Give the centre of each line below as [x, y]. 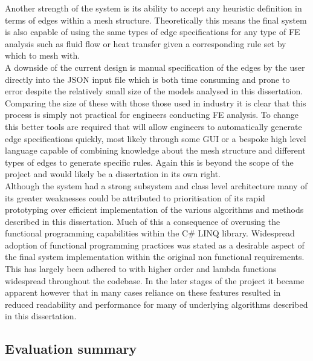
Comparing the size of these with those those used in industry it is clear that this [156, 102]
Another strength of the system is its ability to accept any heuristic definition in [153, 8]
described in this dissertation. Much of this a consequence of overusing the [143, 221]
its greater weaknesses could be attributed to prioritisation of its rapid [135, 197]
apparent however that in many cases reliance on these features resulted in [143, 292]
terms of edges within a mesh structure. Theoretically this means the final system [156, 20]
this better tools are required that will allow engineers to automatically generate [153, 126]
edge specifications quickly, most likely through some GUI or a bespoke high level [156, 138]
